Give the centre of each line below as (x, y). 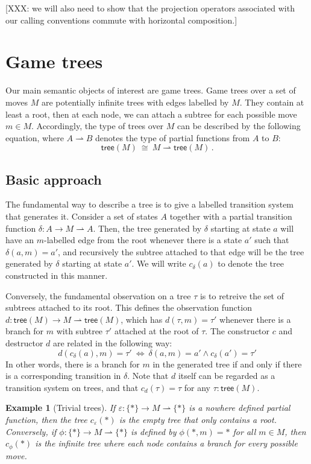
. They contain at (272, 102)
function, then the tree (46, 419)
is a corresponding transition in (63, 376)
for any (197, 387)
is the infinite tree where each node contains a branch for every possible (166, 443)
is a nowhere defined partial (240, 408)
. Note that (148, 376)
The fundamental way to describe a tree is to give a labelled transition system (150, 204)
